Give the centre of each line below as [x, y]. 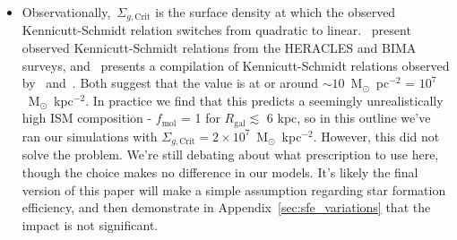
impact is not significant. [90, 224]
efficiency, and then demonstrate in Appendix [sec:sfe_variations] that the [226, 207]
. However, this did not [376, 136]
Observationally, [66, 12]
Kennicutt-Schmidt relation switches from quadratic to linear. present [216, 30]
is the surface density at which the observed [276, 12]
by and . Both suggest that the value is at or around [170, 83]
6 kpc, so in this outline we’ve [349, 118]
